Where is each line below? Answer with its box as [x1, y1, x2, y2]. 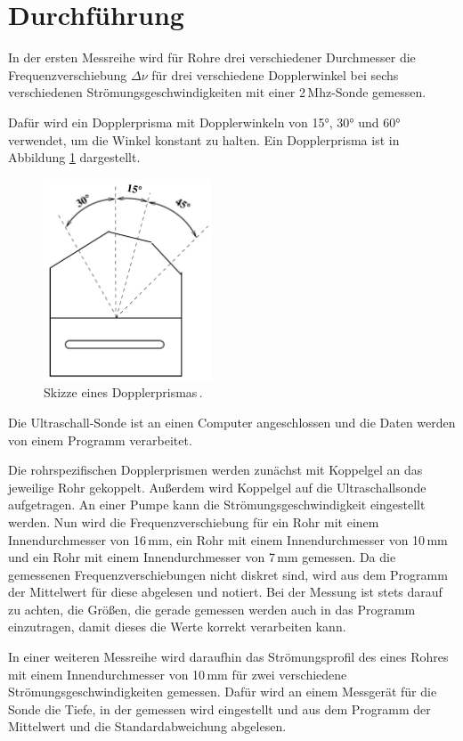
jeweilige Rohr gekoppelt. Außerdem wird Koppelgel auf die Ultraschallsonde [8, 477, 426, 496]
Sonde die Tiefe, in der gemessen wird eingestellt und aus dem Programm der [8, 699, 431, 718]
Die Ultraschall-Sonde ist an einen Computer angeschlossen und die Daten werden [8, 412, 456, 431]
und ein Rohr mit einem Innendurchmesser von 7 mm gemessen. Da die [8, 548, 396, 566]
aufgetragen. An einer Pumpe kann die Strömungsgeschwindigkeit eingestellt [8, 495, 426, 514]
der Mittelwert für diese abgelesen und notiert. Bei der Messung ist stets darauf [8, 582, 443, 601]
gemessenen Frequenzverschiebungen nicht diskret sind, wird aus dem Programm [8, 565, 448, 583]
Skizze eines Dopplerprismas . [44, 383, 203, 402]
